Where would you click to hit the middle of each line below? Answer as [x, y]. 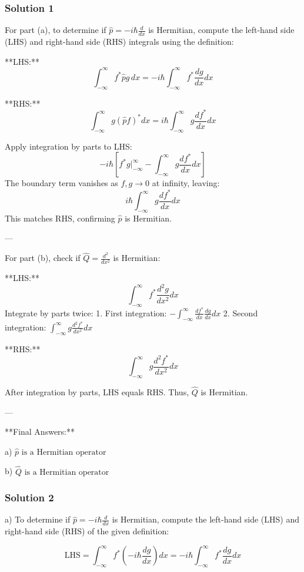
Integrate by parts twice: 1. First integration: [86, 313]
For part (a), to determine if [56, 30]
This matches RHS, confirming [60, 218]
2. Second [240, 313]
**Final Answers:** [40, 432]
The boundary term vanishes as [61, 183]
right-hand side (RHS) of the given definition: [87, 531]
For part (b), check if [43, 258]
